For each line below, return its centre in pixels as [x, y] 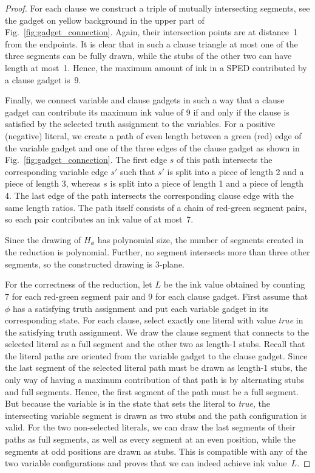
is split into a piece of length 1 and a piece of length [207, 183]
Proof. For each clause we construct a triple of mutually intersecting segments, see [157, 8]
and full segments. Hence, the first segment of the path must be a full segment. [152, 391]
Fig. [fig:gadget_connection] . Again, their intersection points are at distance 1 [151, 32]
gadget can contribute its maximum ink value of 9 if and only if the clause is [147, 112]
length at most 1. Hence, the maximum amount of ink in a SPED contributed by [156, 67]
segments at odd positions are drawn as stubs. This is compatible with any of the [156, 451]
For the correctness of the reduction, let [79, 284]
